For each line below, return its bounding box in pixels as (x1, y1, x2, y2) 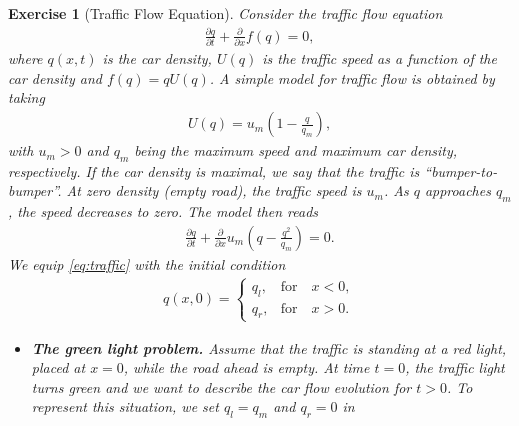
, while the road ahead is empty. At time (123, 357, 370, 378)
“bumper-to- (424, 160, 498, 181)
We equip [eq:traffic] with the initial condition (8, 253, 286, 274)
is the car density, (102, 48, 212, 69)
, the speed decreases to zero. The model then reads (8, 201, 319, 222)
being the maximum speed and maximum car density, (134, 140, 458, 161)
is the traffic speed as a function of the (262, 48, 497, 69)
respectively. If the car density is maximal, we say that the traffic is (8, 160, 420, 181)
